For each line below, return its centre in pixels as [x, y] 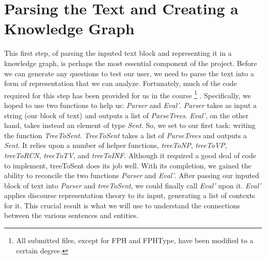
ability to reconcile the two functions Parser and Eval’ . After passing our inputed [132, 175]
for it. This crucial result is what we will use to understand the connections [122, 205]
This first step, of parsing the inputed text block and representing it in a [118, 53]
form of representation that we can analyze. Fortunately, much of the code [121, 83]
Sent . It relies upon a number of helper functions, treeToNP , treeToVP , [116, 145]
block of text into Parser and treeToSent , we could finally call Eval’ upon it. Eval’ [133, 185]
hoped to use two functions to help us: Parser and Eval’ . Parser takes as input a [130, 105]
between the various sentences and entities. [71, 215]
